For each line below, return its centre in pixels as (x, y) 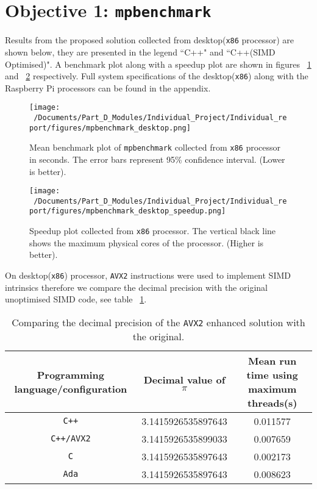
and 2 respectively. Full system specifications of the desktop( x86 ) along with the (157, 76)
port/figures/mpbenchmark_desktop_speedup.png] (128, 211)
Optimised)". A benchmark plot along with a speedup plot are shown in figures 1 (158, 64)
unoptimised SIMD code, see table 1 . (76, 299)
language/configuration (71, 388)
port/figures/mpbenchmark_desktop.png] (110, 128)
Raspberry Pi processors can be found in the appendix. (108, 87)
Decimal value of (184, 379)
